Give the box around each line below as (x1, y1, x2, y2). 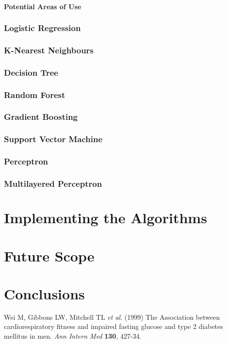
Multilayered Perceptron (4, 178, 102, 190)
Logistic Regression (4, 22, 81, 34)
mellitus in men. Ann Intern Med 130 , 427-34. (4, 331, 142, 341)
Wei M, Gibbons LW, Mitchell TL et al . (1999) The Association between (4, 311, 220, 322)
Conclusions (4, 283, 85, 303)
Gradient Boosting (4, 111, 78, 123)
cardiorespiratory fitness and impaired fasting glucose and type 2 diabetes (4, 321, 223, 331)
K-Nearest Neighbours (4, 44, 94, 56)
